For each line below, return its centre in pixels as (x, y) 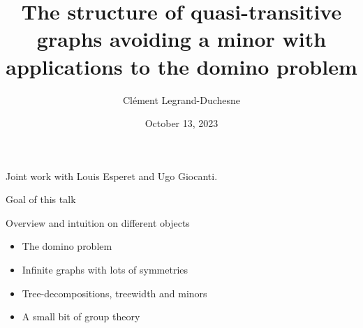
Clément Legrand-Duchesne (181, 99)
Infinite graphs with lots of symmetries (105, 270)
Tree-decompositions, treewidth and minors (114, 293)
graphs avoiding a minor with (181, 39)
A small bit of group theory (81, 316)
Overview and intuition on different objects (98, 222)
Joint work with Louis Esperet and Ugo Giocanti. (112, 176)
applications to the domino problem (181, 66)
